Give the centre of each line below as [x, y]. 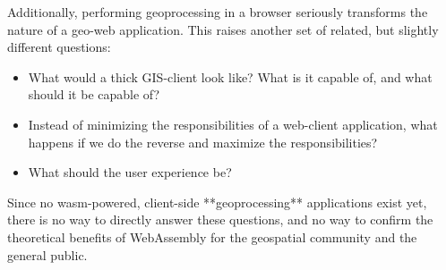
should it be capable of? [94, 94]
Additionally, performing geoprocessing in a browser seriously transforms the [218, 12]
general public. [47, 254]
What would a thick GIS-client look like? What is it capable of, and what [230, 76]
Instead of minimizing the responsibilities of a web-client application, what [233, 124]
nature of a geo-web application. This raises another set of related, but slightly [223, 29]
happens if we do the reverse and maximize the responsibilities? [203, 142]
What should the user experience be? [130, 172]
